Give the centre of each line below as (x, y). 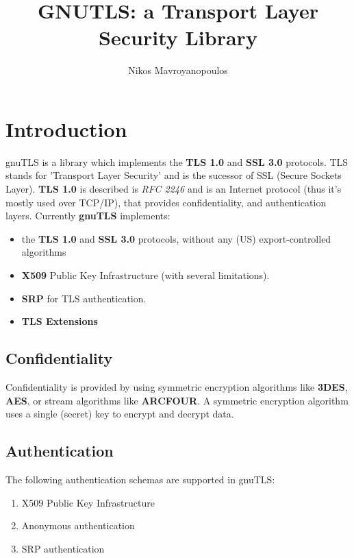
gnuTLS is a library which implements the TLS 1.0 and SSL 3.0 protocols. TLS (177, 161)
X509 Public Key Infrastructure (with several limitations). (146, 275)
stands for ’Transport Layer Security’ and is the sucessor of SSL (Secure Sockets (174, 175)
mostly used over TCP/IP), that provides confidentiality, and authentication (166, 202)
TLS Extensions (60, 321)
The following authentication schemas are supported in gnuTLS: (140, 479)
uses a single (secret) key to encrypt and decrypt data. (120, 414)
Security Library (178, 37)
